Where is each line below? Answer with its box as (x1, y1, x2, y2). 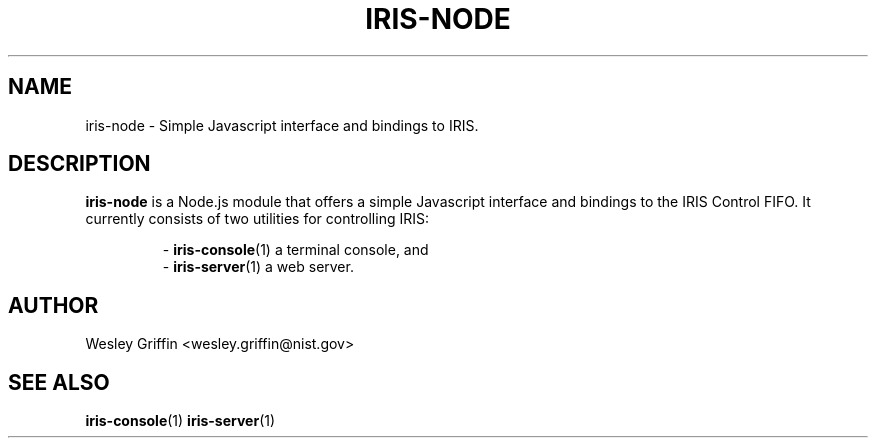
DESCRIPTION (8, 151, 151, 177)
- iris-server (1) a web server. (162, 258, 354, 276)
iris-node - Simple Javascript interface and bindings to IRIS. (85, 116, 479, 134)
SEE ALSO (8, 369, 110, 395)
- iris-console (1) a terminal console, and (162, 241, 429, 259)
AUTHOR (8, 292, 99, 318)
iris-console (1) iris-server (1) (85, 412, 276, 430)
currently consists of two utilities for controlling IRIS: (85, 210, 429, 228)
